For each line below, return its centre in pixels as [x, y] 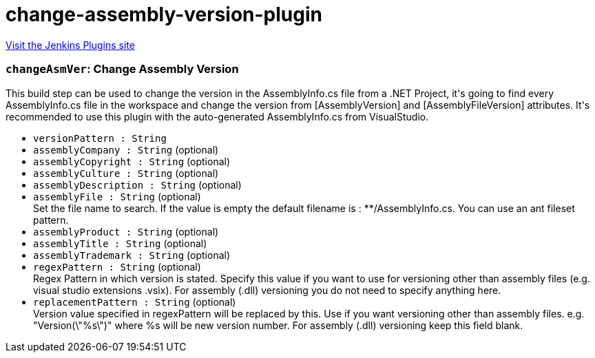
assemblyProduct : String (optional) [126, 231]
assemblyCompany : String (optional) [126, 149]
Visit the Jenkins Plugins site [70, 45]
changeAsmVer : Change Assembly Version [122, 69]
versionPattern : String [100, 138]
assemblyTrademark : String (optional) [132, 255]
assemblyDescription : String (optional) [137, 185]
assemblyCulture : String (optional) [126, 173]
